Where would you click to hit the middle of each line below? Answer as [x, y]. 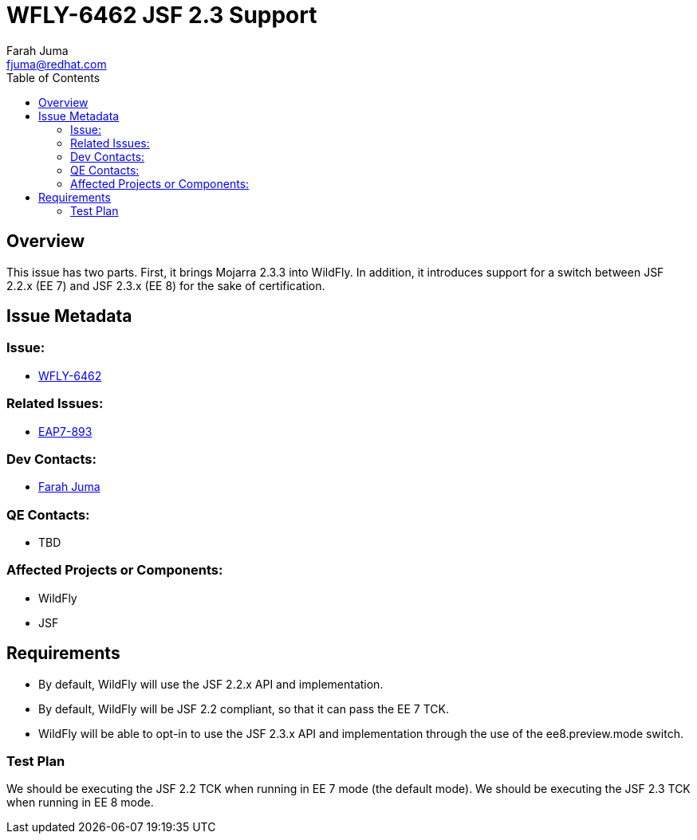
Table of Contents [53, 77]
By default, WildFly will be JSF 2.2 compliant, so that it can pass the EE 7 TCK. [244, 709]
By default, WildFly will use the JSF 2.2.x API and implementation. [211, 684]
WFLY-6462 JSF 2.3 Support [162, 15]
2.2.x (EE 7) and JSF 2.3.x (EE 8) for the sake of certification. [166, 285]
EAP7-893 [65, 431]
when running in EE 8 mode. [80, 803]
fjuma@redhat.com [57, 64]
